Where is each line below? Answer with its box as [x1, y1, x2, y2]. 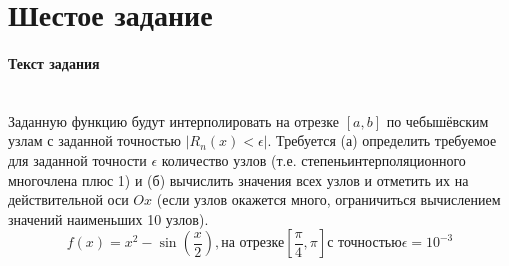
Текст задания [8, 52, 100, 73]
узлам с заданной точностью [8, 130, 181, 151]
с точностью [327, 236, 402, 251]
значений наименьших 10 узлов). [8, 208, 209, 229]
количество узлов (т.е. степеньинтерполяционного [161, 149, 466, 170]
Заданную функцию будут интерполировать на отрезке [8, 110, 340, 131]
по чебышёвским [386, 110, 489, 131]
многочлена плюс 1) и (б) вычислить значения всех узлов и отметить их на [8, 169, 469, 190]
